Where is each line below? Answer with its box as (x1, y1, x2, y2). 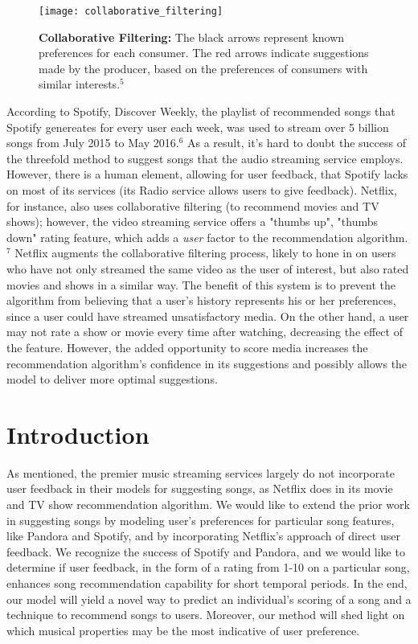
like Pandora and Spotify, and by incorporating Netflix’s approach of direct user (6, 527, 400, 544)
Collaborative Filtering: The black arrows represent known (39, 28, 345, 45)
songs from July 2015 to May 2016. (6, 134, 179, 151)
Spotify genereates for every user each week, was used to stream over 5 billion (6, 118, 389, 135)
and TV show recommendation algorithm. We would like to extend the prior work (6, 496, 410, 513)
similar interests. (39, 76, 121, 92)
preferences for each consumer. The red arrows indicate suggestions (39, 44, 369, 61)
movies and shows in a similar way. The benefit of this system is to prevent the (6, 276, 396, 293)
